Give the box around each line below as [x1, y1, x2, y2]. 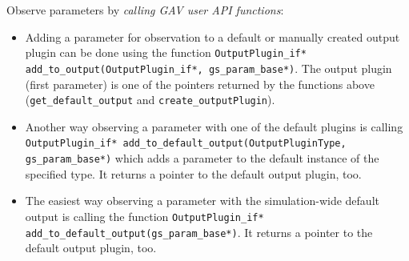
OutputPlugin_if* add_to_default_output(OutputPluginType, [25, 138, 347, 150]
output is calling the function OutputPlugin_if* [25, 207, 264, 224]
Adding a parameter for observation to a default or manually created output [25, 28, 400, 45]
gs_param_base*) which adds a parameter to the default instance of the [25, 150, 379, 166]
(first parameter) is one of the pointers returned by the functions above [25, 75, 375, 92]
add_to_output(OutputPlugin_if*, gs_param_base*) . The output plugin [25, 59, 392, 76]
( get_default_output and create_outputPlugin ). [25, 91, 275, 108]
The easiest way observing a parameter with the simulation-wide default [25, 192, 379, 209]
